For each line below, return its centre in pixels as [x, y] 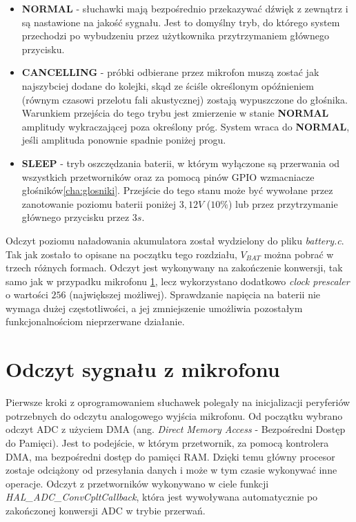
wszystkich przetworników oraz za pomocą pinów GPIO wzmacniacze [168, 176]
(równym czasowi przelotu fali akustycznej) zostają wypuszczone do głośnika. [185, 99]
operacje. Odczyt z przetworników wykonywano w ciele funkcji [137, 483]
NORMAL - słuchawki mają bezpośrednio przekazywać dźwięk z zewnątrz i [185, 8]
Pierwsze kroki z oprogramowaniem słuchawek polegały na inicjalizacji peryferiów [178, 402]
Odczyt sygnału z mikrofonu [143, 369]
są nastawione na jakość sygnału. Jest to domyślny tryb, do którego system [181, 22]
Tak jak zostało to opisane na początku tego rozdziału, [121, 254]
